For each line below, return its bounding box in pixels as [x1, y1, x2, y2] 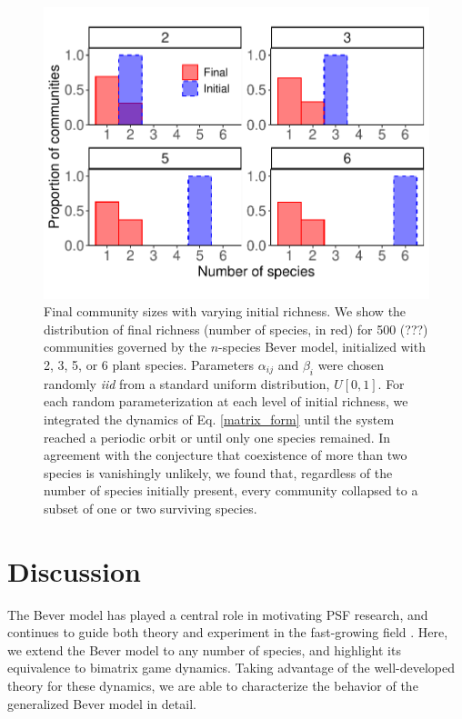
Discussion [7, 552, 141, 589]
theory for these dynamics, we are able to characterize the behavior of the [7, 676, 418, 695]
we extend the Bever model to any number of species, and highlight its [7, 640, 401, 659]
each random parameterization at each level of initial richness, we [44, 392, 408, 411]
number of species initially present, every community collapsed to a [44, 481, 418, 500]
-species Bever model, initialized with [218, 337, 426, 356]
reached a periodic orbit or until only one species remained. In [44, 427, 391, 446]
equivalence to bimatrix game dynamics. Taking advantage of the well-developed [7, 658, 456, 677]
